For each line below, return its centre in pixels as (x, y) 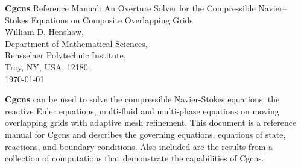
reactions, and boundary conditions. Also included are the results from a (139, 146)
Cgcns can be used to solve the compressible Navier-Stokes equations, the (142, 99)
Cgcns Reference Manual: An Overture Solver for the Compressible (130, 8)
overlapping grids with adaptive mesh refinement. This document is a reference (151, 123)
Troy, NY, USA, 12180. (48, 67)
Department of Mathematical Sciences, (76, 43)
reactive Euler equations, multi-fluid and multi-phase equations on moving (142, 110)
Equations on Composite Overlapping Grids (112, 20)
